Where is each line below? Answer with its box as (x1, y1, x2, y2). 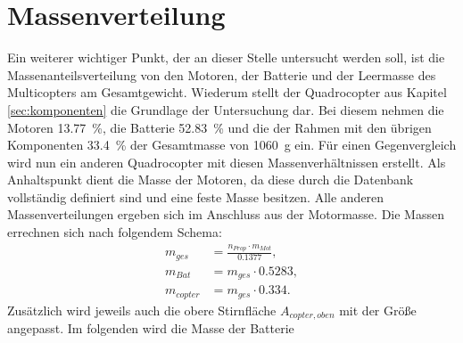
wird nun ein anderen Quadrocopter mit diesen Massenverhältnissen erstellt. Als (7, 152, 446, 171)
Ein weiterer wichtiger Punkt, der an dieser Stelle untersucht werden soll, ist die (7, 48, 445, 67)
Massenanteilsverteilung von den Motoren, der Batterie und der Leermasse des (7, 65, 436, 84)
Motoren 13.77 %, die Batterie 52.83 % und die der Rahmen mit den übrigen (7, 118, 432, 136)
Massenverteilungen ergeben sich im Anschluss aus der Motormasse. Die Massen (7, 205, 444, 224)
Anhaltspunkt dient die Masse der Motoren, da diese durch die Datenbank (7, 170, 414, 189)
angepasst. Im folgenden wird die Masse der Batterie (7, 319, 294, 338)
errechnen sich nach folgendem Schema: (7, 223, 222, 241)
